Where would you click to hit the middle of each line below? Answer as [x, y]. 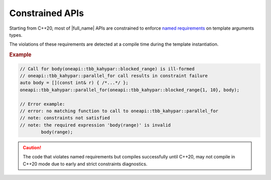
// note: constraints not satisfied [65, 118]
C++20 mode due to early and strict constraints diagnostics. [85, 164]
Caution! [32, 148]
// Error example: [42, 104]
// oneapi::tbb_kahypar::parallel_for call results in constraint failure [114, 76]
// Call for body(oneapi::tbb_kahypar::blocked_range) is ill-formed [107, 69]
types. [16, 35]
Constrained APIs [47, 13]
